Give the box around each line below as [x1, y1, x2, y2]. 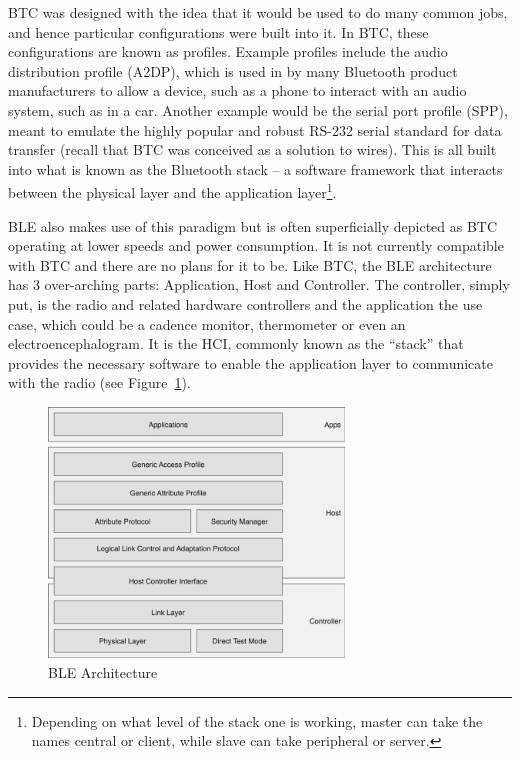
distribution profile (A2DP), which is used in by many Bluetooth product [8, 60, 458, 81]
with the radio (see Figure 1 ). [8, 372, 191, 393]
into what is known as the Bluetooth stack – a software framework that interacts [8, 158, 503, 179]
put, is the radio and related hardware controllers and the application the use [8, 293, 483, 314]
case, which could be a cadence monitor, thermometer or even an [8, 313, 406, 334]
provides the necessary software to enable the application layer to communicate [8, 352, 493, 373]
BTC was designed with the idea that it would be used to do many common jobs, [8, 2, 508, 22]
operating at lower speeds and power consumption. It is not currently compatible [8, 235, 504, 256]
